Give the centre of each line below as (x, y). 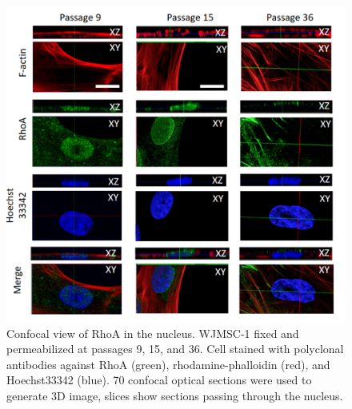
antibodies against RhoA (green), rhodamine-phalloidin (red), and (168, 364)
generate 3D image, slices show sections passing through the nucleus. (175, 395)
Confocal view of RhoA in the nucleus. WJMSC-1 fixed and (153, 333)
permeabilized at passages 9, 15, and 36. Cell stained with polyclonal (175, 349)
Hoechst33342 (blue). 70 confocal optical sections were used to (159, 380)
